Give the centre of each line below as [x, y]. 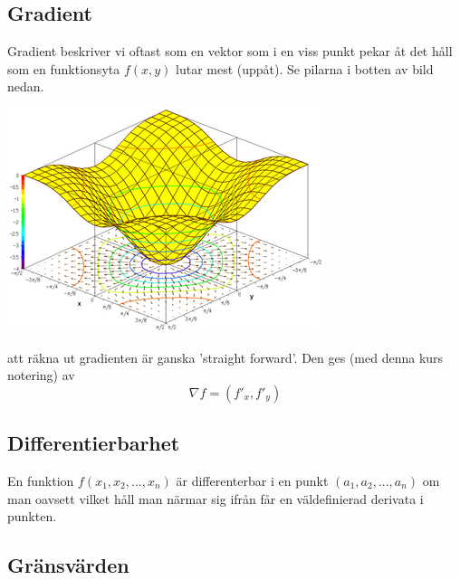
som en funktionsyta [64, 68]
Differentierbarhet [94, 443]
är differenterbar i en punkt [252, 480]
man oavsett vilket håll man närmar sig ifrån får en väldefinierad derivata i [216, 498]
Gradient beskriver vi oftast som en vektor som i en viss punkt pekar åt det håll [230, 51]
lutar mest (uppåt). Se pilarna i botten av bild [305, 68]
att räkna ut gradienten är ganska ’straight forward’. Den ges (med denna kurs [225, 357]
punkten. [32, 516]
